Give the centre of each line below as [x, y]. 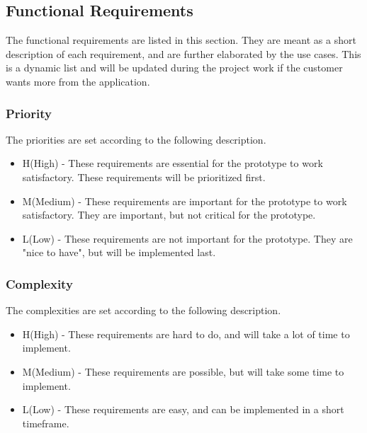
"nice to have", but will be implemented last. [119, 252]
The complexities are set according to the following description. [143, 310]
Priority [29, 113]
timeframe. [46, 423]
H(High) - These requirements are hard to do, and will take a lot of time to [186, 334]
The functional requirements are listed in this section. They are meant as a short [181, 40]
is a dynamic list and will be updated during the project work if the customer [174, 68]
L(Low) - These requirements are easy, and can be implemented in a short [183, 409]
